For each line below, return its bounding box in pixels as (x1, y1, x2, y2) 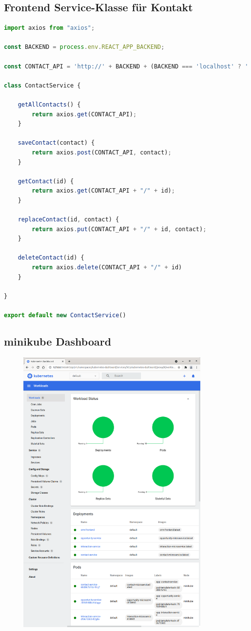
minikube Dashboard (4, 334, 112, 348)
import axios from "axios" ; (4, 24, 95, 32)
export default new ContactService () (4, 312, 126, 319)
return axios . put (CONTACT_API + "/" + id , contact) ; (32, 225, 207, 233)
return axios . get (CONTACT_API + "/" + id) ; (32, 187, 175, 195)
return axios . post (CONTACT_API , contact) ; (32, 149, 172, 156)
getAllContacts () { (18, 101, 81, 108)
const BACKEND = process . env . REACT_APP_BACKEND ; (4, 44, 165, 51)
